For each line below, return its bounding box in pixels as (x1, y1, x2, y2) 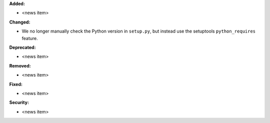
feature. (21, 35, 38, 41)
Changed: (9, 19, 30, 25)
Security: (9, 99, 29, 105)
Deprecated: (9, 44, 36, 50)
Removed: (9, 62, 31, 68)
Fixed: (9, 81, 22, 87)
